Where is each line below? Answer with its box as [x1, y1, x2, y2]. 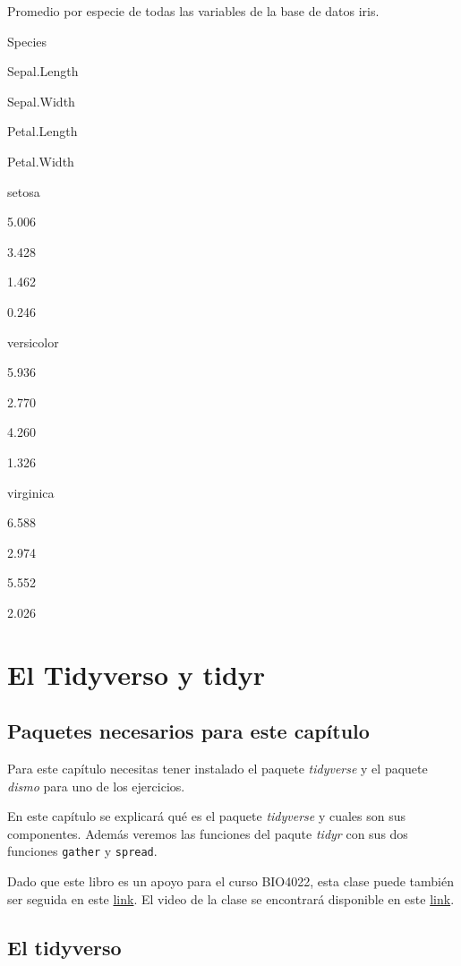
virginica [7, 483, 55, 501]
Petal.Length [7, 122, 78, 141]
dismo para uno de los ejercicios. [7, 776, 185, 795]
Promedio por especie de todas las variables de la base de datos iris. [7, 2, 380, 20]
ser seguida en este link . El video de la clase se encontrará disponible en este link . [7, 889, 455, 908]
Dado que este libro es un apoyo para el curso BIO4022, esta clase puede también [7, 872, 454, 891]
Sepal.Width [7, 91, 75, 110]
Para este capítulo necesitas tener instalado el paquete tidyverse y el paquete [7, 759, 428, 778]
